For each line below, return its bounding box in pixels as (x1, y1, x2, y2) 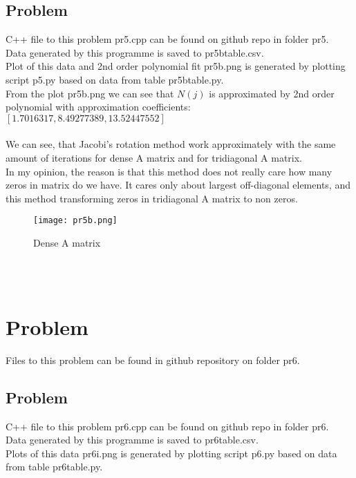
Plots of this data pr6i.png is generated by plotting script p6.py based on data (6, 446, 337, 460)
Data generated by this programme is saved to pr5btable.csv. (6, 45, 264, 59)
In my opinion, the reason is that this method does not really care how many (6, 164, 332, 178)
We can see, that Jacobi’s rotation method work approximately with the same (6, 137, 336, 151)
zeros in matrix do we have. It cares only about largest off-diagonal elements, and (6, 178, 350, 192)
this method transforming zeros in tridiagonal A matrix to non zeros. (6, 191, 298, 205)
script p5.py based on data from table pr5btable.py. (6, 72, 224, 86)
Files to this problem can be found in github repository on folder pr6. (6, 352, 300, 367)
